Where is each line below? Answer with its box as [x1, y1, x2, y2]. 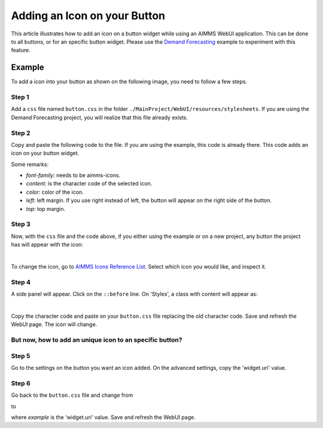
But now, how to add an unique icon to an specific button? [11, 336, 182, 344]
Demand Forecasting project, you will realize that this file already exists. [11, 114, 188, 121]
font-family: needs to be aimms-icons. [26, 171, 121, 179]
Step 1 [11, 93, 29, 101]
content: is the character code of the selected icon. [26, 180, 153, 187]
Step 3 [11, 220, 31, 228]
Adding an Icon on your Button [11, 9, 166, 22]
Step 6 [11, 379, 31, 387]
